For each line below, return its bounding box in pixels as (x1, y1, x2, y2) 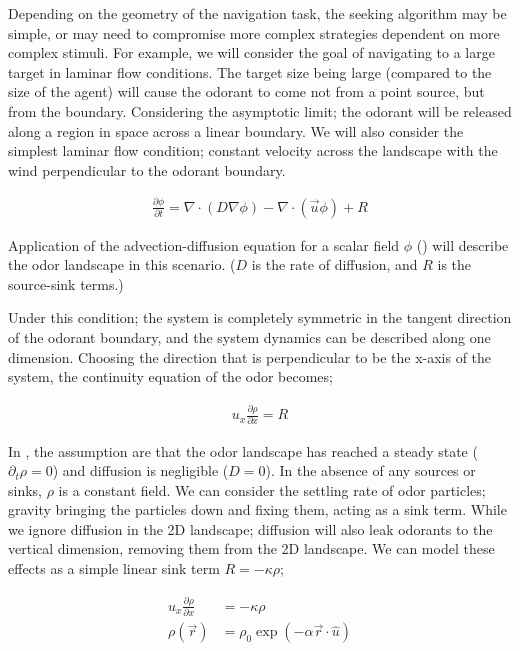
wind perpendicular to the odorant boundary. (8, 159, 286, 180)
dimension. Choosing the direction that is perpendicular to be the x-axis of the (8, 346, 492, 367)
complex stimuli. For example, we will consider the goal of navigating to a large (8, 42, 495, 63)
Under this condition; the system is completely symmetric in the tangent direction (8, 307, 512, 328)
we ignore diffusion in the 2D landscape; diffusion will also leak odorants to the (8, 518, 493, 539)
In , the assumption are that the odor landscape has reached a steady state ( (8, 440, 478, 461)
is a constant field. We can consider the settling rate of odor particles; (58, 479, 486, 500)
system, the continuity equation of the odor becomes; (8, 366, 333, 387)
